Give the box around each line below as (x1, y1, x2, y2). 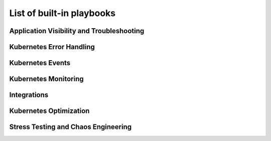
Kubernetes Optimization (9, 107, 90, 115)
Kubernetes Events (9, 59, 71, 67)
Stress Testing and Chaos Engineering (9, 123, 132, 131)
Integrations (9, 91, 49, 99)
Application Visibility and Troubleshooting (9, 27, 145, 35)
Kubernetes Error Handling (9, 43, 95, 51)
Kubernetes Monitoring (9, 75, 84, 83)
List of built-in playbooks (9, 8, 115, 19)
